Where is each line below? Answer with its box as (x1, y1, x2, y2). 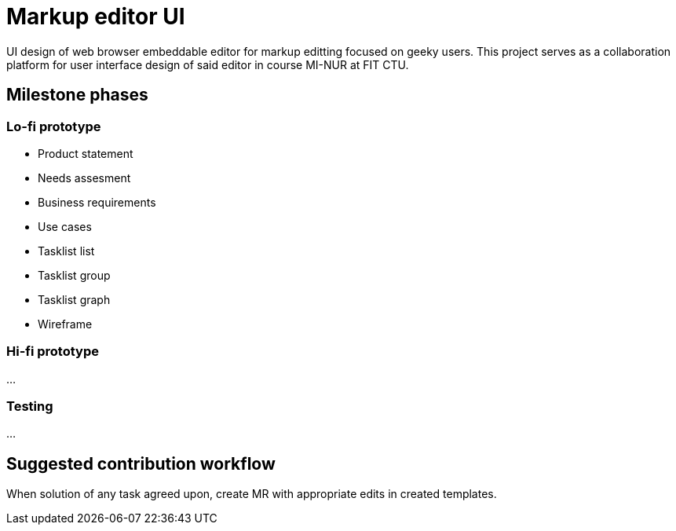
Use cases (38, 219, 92, 233)
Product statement (38, 146, 133, 160)
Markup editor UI (6, 3, 185, 30)
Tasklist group (38, 268, 111, 282)
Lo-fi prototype (6, 118, 101, 134)
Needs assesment (38, 170, 131, 185)
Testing (6, 398, 53, 415)
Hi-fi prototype (6, 343, 99, 360)
